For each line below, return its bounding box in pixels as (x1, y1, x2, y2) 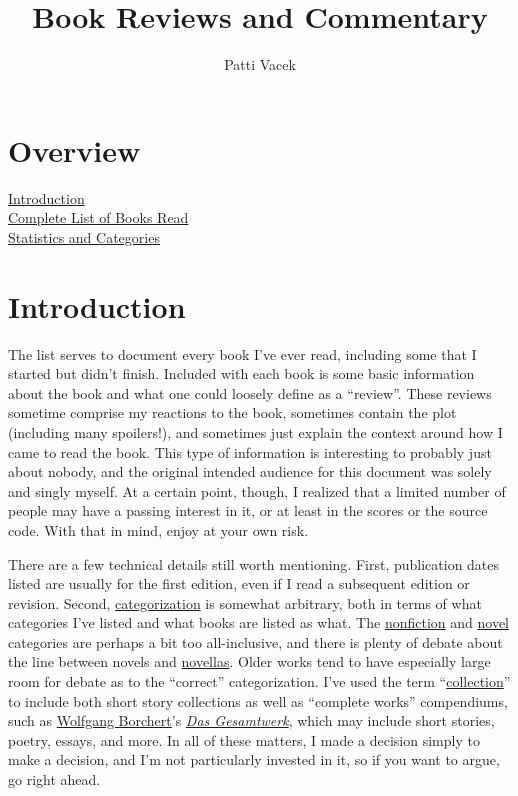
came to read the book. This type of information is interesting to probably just (8, 441, 492, 462)
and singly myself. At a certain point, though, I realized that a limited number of (8, 480, 506, 501)
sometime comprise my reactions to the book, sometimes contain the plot (8, 402, 457, 423)
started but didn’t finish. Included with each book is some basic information (8, 363, 475, 384)
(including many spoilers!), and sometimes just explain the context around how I (8, 421, 503, 442)
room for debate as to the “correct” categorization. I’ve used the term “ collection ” (8, 671, 511, 692)
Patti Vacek (224, 54, 296, 75)
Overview (8, 129, 141, 170)
